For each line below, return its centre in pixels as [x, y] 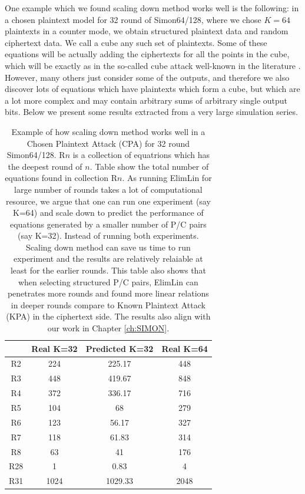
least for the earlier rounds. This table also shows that [108, 270]
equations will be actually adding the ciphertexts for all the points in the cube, [147, 54]
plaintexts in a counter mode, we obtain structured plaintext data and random [147, 31]
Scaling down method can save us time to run [108, 247]
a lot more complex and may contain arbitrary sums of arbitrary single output [146, 100]
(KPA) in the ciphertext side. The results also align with [108, 316]
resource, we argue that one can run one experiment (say [108, 201]
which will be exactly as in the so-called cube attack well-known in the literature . [153, 65]
